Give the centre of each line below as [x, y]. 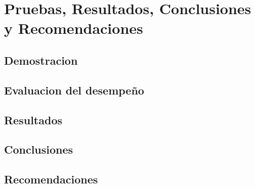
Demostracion [41, 60]
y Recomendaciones [74, 28]
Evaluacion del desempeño [74, 90]
